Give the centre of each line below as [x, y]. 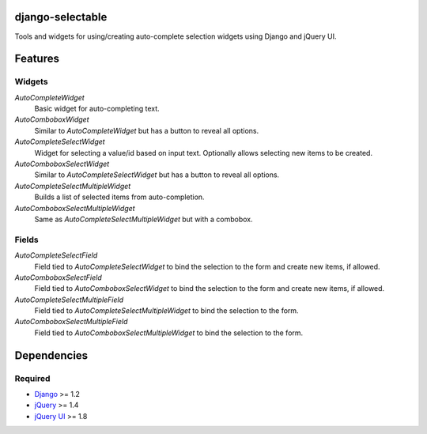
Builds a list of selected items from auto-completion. [119, 197]
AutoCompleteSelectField [56, 255]
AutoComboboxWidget [52, 119]
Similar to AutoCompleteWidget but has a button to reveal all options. [147, 130]
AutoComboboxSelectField [58, 277]
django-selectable [61, 17]
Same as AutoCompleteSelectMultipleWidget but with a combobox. [144, 219]
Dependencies [51, 355]
